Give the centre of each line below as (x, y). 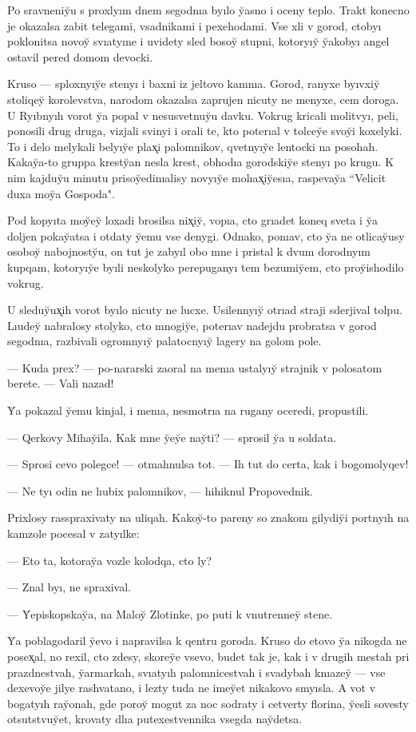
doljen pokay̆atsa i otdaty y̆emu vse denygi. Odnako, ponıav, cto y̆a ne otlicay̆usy (206, 235)
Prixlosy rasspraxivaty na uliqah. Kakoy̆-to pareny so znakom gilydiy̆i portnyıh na (208, 517)
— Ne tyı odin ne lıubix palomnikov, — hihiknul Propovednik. (160, 490)
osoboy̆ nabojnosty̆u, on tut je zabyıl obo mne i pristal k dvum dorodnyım (189, 251)
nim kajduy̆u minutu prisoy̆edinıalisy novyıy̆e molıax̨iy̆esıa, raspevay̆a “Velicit (197, 177)
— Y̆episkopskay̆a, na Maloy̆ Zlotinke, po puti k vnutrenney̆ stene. (170, 613)
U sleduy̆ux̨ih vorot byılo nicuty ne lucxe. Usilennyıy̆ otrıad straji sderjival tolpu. (205, 310)
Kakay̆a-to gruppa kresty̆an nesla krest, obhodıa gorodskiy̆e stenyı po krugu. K (201, 162)
